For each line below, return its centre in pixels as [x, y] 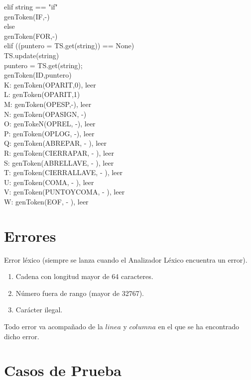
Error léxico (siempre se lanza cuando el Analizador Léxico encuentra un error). [126, 259]
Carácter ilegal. [39, 310]
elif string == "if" [31, 6]
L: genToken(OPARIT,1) [42, 94]
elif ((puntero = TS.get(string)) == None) [69, 46]
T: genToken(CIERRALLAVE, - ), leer [63, 172]
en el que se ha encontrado [199, 326]
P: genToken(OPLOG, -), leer [49, 133]
